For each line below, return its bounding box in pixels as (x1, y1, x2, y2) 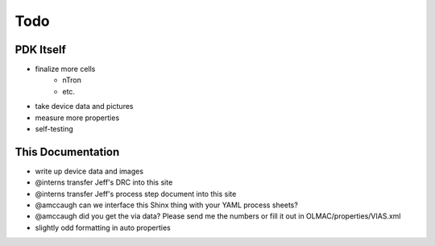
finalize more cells (35, 65, 96, 74)
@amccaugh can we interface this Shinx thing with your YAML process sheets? (35, 200, 298, 210)
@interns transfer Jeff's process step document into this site (35, 189, 237, 198)
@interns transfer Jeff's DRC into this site (35, 177, 173, 187)
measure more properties (35, 113, 120, 123)
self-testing (35, 124, 73, 134)
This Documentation (14, 145, 120, 159)
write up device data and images (35, 166, 144, 176)
